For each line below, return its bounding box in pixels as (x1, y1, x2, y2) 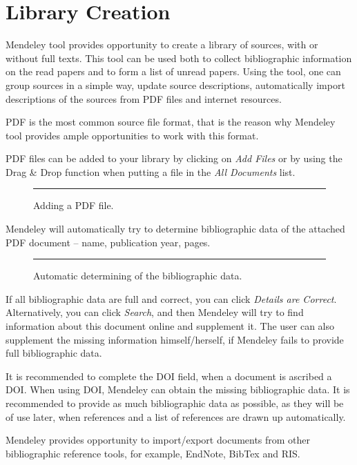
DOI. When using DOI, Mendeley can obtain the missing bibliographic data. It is (6, 382, 350, 397)
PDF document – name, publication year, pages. (6, 235, 211, 249)
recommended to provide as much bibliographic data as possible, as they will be (6, 396, 344, 410)
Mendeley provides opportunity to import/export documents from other (6, 433, 311, 447)
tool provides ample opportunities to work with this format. (6, 128, 259, 142)
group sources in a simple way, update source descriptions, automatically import (6, 77, 345, 92)
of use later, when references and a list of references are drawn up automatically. (6, 409, 346, 424)
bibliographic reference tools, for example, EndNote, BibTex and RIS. (6, 446, 300, 460)
